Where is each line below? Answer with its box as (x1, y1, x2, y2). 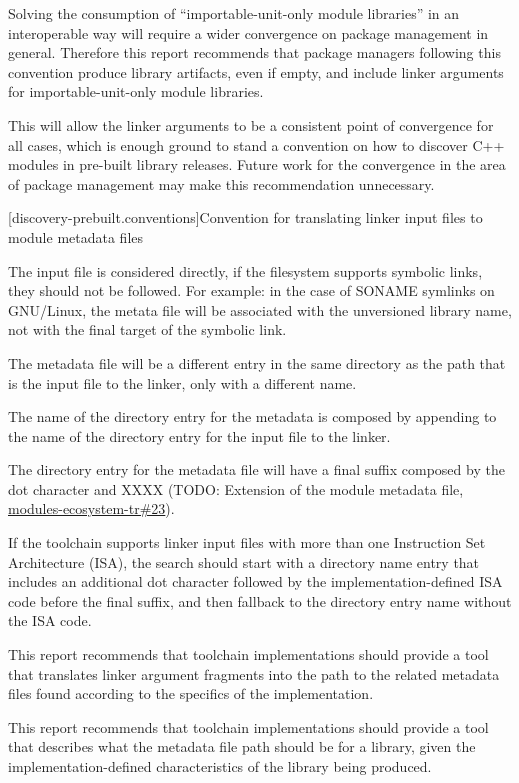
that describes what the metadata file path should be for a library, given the (8, 736, 476, 757)
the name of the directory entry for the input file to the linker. (8, 425, 391, 446)
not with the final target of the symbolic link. (8, 319, 287, 340)
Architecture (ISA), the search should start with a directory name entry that (8, 551, 480, 572)
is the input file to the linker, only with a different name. (8, 372, 357, 393)
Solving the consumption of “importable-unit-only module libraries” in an (8, 3, 460, 23)
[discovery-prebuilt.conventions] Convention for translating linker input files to (8, 207, 483, 228)
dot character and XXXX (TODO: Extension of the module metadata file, (8, 478, 464, 499)
